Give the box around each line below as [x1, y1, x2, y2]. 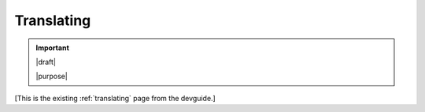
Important [35, 43, 70, 52]
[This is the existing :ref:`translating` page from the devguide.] [14, 93, 216, 103]
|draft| [35, 57, 57, 67]
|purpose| [35, 71, 68, 81]
